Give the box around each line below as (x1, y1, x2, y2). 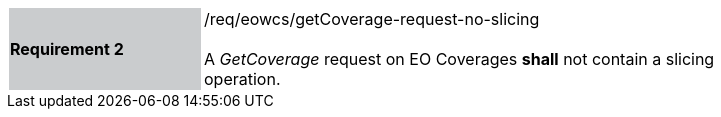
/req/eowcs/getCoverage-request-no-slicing (204, 9, 540, 29)
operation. (204, 69, 281, 89)
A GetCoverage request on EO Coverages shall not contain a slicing (204, 49, 715, 69)
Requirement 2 (10, 39, 124, 59)
